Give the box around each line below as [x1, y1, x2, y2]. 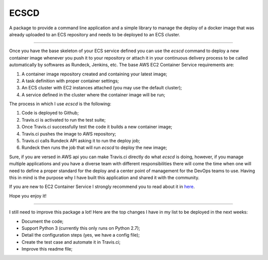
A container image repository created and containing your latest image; [21, 71, 167, 77]
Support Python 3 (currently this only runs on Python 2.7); [21, 225, 140, 231]
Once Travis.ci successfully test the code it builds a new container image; [21, 124, 173, 130]
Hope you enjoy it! [9, 193, 47, 198]
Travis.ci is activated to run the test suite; [21, 117, 106, 123]
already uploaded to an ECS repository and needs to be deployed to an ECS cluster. [9, 31, 181, 37]
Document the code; [21, 218, 64, 224]
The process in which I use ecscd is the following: [9, 101, 112, 107]
